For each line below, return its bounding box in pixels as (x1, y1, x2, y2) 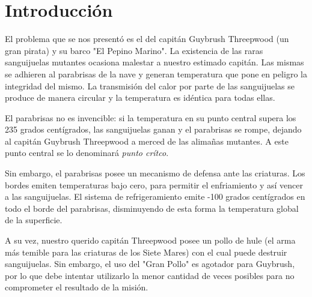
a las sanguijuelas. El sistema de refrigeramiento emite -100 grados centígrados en (5, 190, 305, 203)
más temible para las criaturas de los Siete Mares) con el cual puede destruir (5, 245, 287, 258)
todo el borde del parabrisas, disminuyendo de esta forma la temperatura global (5, 202, 299, 214)
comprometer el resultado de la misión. (5, 281, 148, 293)
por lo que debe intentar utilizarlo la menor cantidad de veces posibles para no (5, 269, 295, 281)
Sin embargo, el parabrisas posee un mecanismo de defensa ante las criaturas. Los (5, 167, 305, 179)
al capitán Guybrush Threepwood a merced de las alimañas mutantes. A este (5, 134, 289, 147)
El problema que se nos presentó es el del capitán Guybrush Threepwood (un (5, 32, 289, 45)
